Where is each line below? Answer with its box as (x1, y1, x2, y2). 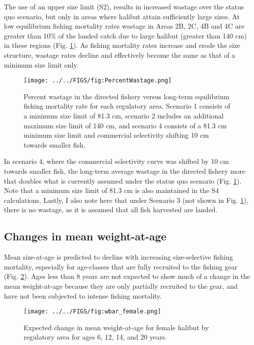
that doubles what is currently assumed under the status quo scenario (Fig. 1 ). (4, 175, 242, 186)
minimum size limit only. (4, 59, 79, 70)
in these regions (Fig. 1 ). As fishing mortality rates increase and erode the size (4, 40, 240, 50)
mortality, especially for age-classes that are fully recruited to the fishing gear (4, 261, 238, 271)
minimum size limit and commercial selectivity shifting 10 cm (24, 130, 209, 140)
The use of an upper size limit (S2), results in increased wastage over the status (4, 1, 244, 11)
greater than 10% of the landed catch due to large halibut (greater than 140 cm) (4, 30, 247, 40)
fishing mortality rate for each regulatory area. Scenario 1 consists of (24, 101, 230, 111)
